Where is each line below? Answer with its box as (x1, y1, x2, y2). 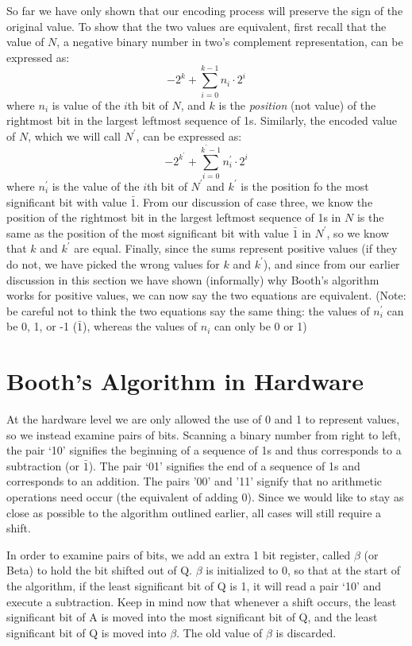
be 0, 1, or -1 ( (6, 318, 78, 335)
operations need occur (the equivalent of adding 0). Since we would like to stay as (6, 489, 404, 505)
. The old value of (176, 624, 263, 640)
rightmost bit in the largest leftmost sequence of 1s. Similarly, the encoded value (6, 112, 398, 129)
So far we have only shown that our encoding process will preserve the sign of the (6, 2, 403, 18)
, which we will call (28, 127, 121, 144)
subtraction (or (6, 457, 79, 474)
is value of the (52, 96, 121, 113)
